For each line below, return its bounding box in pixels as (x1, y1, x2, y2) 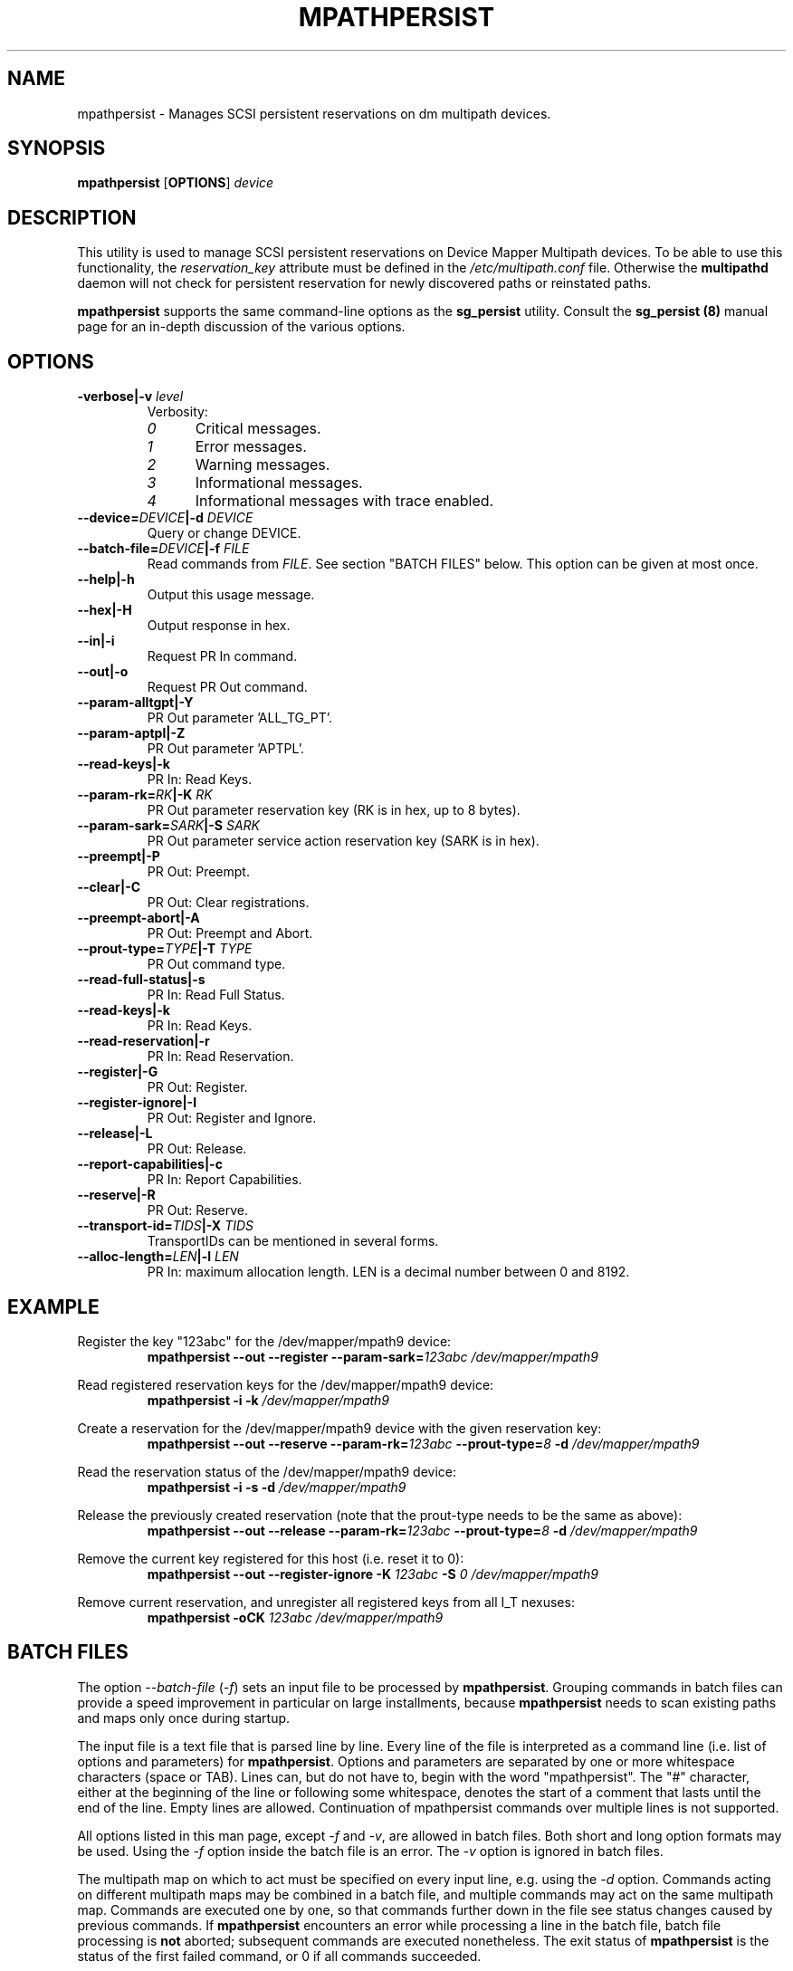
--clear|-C (77, 879, 141, 895)
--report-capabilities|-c (77, 1156, 223, 1172)
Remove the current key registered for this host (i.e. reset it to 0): (77, 1550, 464, 1566)
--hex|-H (77, 602, 132, 618)
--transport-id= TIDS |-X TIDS (77, 1218, 254, 1234)
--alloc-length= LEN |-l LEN (77, 1249, 239, 1265)
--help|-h (77, 571, 135, 588)
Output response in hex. (147, 617, 291, 634)
